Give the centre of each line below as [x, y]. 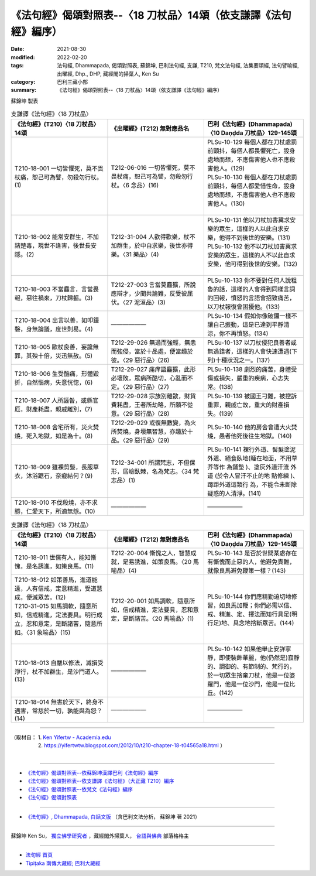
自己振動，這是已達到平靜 [248, 325]
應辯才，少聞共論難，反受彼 [149, 294]
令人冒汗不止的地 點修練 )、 [261, 476]
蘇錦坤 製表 [24, 101]
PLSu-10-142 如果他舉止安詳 [246, 649]
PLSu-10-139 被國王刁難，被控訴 [252, 396]
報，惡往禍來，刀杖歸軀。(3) [54, 298]
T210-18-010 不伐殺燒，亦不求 [56, 502]
